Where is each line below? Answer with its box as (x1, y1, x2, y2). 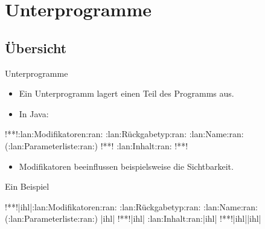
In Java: (19, 107, 49, 120)
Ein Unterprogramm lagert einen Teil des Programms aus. (19, 87, 234, 100)
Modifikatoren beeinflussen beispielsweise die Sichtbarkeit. (19, 160, 234, 172)
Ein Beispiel (5, 180, 49, 193)
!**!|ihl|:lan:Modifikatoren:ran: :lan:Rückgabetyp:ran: (5, 200, 201, 213)
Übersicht (5, 38, 67, 57)
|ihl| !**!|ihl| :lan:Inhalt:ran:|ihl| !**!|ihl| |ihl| (100, 212, 261, 225)
